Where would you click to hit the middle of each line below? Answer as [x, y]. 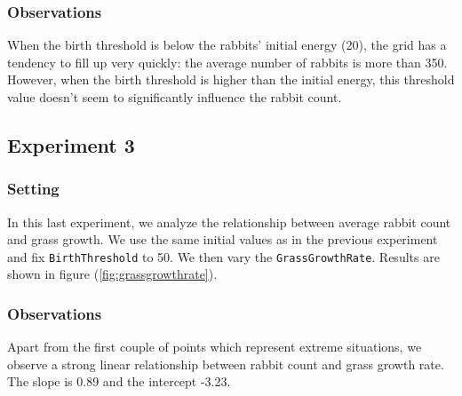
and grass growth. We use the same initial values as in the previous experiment [223, 239]
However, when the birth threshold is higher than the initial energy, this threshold [231, 79]
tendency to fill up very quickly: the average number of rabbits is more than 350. [227, 62]
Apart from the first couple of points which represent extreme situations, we [215, 347]
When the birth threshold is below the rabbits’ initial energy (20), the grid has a [227, 45]
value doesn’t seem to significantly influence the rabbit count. [175, 97]
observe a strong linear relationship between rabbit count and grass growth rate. [226, 364]
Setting [33, 189]
